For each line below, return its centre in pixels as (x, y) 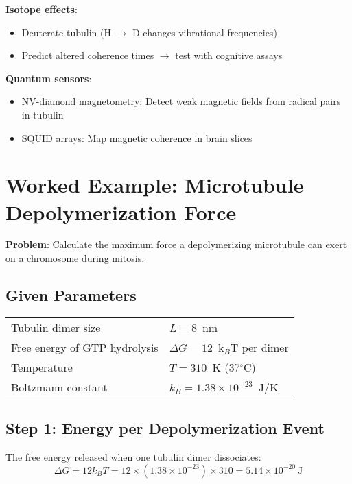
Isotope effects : (42, 9)
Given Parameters (71, 295)
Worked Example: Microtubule (155, 185)
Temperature (42, 367)
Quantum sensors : (49, 78)
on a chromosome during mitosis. (75, 258)
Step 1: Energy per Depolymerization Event (165, 428)
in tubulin (43, 114)
